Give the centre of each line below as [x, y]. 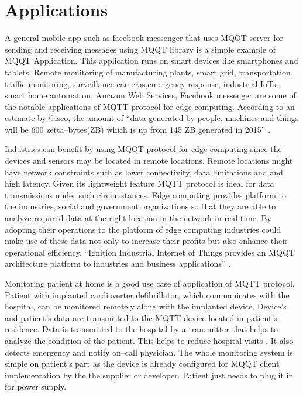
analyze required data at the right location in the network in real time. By [138, 218]
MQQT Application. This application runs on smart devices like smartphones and [151, 61]
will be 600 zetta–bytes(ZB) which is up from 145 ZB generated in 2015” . [138, 129]
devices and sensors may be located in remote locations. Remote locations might [149, 161]
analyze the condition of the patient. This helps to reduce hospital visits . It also [149, 340]
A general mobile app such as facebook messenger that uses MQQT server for [144, 38]
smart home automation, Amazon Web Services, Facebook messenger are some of [150, 95]
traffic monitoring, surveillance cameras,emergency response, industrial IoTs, [142, 83]
